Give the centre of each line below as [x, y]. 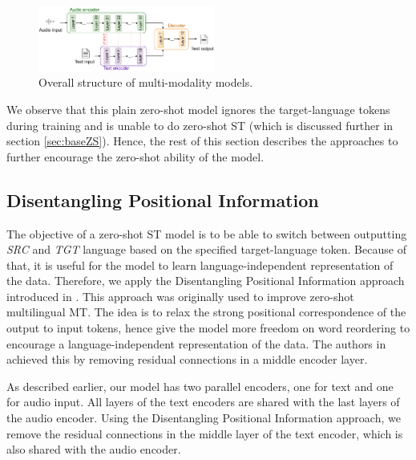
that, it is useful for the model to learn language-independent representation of [200, 265]
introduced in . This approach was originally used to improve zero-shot [180, 296]
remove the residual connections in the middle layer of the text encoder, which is [205, 433]
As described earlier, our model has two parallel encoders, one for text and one [200, 386]
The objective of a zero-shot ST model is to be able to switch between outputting [207, 233]
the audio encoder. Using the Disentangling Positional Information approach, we [204, 418]
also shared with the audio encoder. [94, 449]
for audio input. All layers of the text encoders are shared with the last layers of [203, 402]
